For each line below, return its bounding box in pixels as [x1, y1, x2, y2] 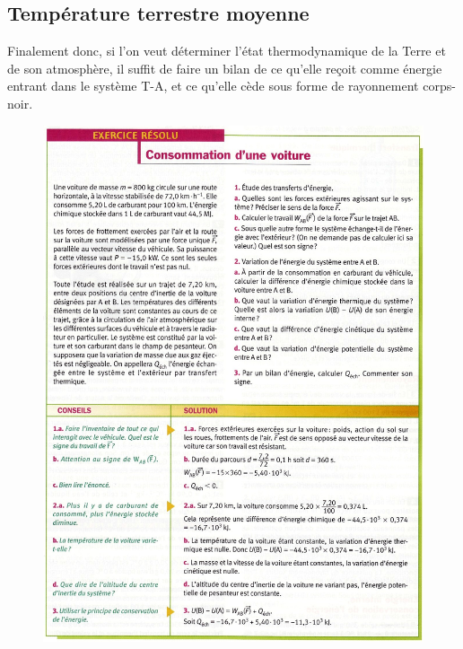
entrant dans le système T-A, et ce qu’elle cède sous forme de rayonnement [7, 76, 419, 95]
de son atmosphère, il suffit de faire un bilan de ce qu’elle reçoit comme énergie [7, 58, 442, 77]
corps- [423, 76, 456, 95]
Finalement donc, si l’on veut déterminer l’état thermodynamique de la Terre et [7, 41, 446, 60]
